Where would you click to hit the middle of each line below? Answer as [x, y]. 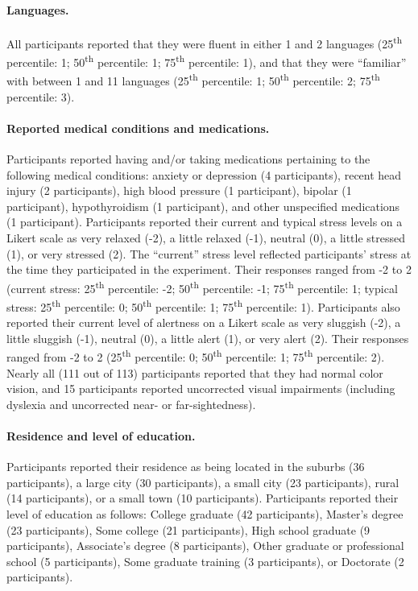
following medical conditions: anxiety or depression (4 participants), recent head [204, 174]
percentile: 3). [41, 96]
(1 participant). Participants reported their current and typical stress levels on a [205, 222]
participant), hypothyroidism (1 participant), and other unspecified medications [203, 206]
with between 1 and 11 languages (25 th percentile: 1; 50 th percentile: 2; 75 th [193, 79]
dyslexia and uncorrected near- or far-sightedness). [131, 404]
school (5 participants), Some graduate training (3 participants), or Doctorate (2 [205, 561]
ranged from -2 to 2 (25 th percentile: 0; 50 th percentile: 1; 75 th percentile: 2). [196, 356]
